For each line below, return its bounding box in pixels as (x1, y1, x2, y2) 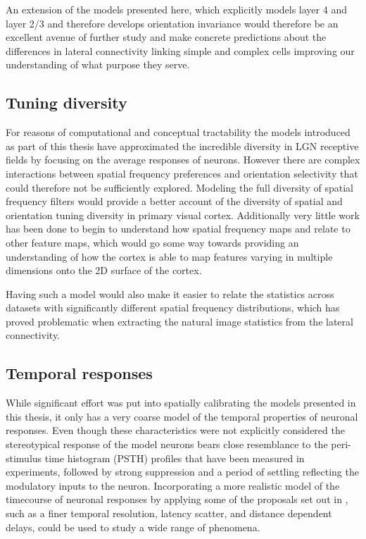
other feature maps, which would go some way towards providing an (6, 235, 299, 249)
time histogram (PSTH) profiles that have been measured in (44, 450, 305, 465)
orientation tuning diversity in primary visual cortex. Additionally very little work (6, 207, 360, 222)
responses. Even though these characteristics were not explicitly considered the (6, 423, 345, 438)
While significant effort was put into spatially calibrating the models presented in (6, 395, 356, 410)
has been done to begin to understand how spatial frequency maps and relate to (6, 221, 351, 236)
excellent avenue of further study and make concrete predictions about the (6, 30, 327, 44)
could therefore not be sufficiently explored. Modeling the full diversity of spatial (6, 180, 353, 194)
